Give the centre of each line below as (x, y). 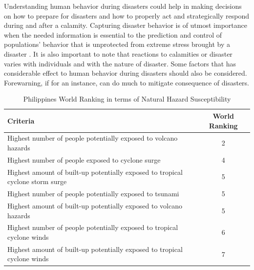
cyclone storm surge (37, 181)
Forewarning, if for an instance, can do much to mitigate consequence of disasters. (127, 82)
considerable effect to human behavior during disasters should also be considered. (126, 73)
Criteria (21, 120)
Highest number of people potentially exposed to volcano (93, 138)
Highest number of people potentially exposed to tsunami (93, 194)
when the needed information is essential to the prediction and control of (113, 34)
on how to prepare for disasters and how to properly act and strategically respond (127, 15)
